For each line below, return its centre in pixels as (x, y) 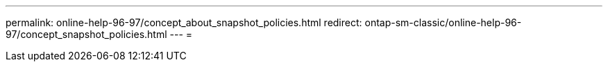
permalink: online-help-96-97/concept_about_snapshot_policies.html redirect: (184, 22)
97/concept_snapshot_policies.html (86, 34)
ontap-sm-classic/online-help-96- (443, 22)
